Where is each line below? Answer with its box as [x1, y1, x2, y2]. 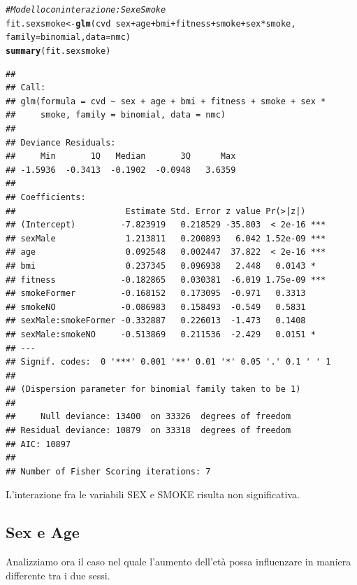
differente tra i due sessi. [6, 568, 110, 582]
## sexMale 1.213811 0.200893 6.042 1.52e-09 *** [6, 233, 326, 244]
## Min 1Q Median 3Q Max [6, 151, 236, 162]
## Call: [6, 83, 46, 93]
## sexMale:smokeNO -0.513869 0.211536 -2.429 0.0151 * [6, 329, 316, 339]
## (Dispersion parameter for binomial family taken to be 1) [6, 384, 301, 395]
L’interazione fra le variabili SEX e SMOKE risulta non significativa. [6, 487, 300, 502]
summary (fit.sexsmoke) [6, 45, 111, 56]
